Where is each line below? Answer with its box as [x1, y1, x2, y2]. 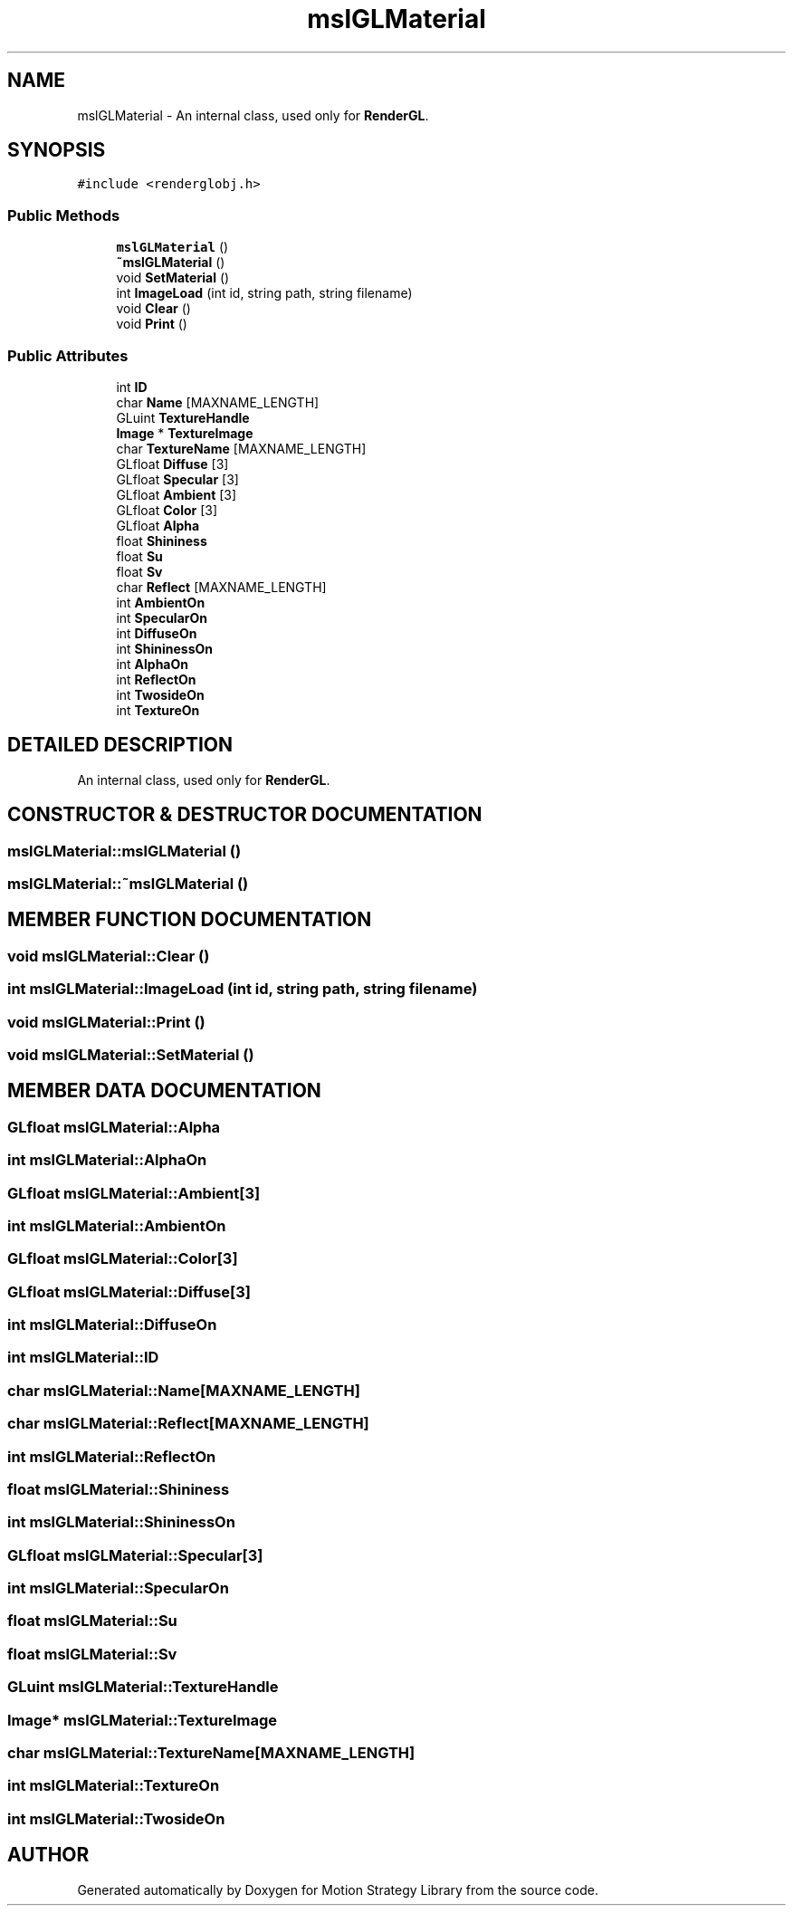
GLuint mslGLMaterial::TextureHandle [7, 1678, 279, 1697]
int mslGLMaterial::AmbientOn [7, 1216, 226, 1235]
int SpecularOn [116, 609, 207, 626]
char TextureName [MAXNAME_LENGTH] [116, 440, 367, 456]
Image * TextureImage [116, 425, 253, 441]
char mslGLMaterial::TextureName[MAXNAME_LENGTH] [7, 1743, 416, 1762]
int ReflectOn [116, 671, 196, 687]
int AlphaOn [116, 655, 188, 672]
